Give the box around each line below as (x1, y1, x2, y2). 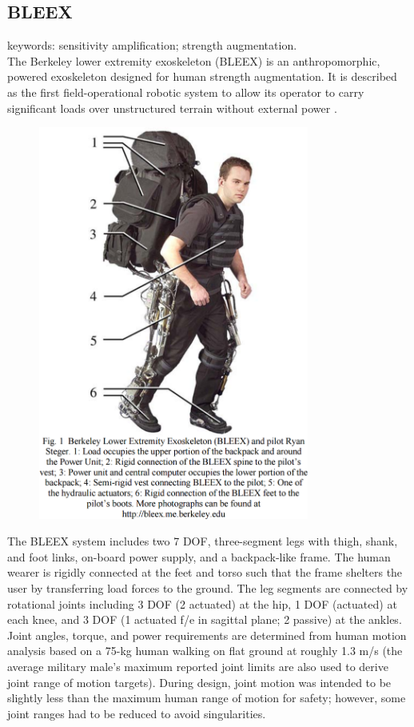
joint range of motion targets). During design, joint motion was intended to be (7, 673, 392, 690)
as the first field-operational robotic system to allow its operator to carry (7, 83, 364, 100)
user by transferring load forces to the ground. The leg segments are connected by (7, 579, 408, 596)
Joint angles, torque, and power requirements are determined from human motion (7, 626, 407, 643)
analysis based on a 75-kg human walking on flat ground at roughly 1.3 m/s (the (7, 642, 403, 659)
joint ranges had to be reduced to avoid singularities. (7, 705, 266, 721)
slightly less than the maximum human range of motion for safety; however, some (7, 689, 406, 706)
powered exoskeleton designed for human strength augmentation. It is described (7, 68, 397, 85)
